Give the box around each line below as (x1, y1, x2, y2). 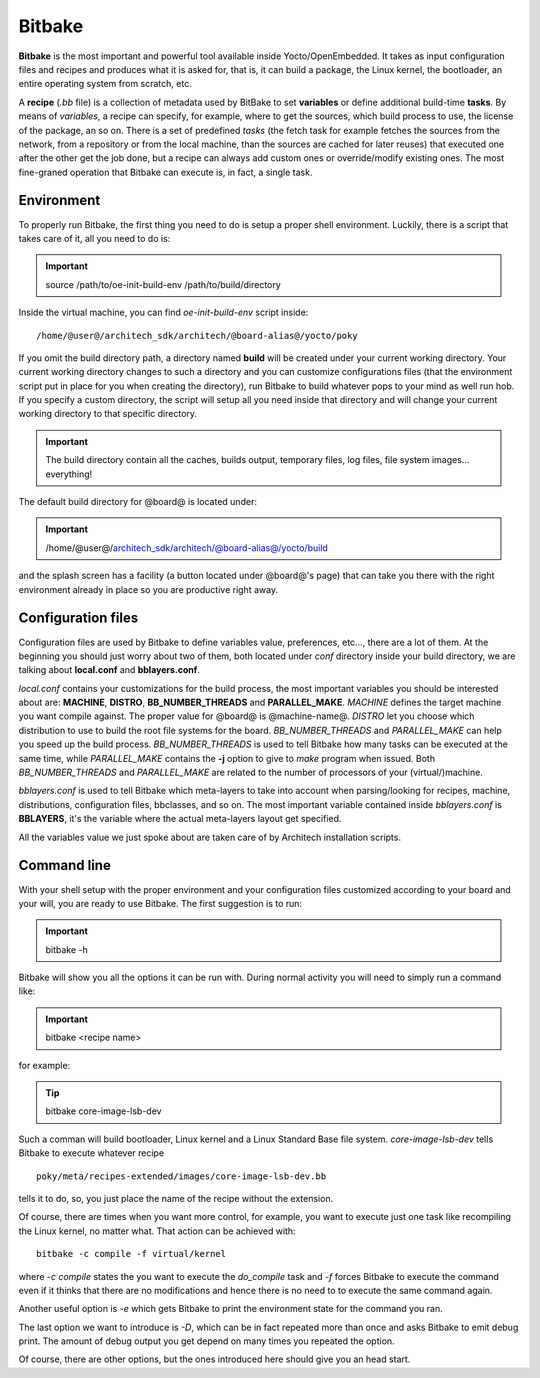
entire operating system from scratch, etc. (18, 78, 192, 90)
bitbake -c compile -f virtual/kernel (36, 1248, 227, 1260)
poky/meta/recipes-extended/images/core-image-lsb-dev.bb (36, 1170, 327, 1182)
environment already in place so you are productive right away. (18, 583, 279, 595)
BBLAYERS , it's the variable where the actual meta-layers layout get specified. (18, 813, 342, 825)
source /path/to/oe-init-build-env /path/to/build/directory (45, 278, 282, 290)
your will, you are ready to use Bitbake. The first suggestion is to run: (18, 897, 303, 909)
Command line (18, 857, 112, 874)
